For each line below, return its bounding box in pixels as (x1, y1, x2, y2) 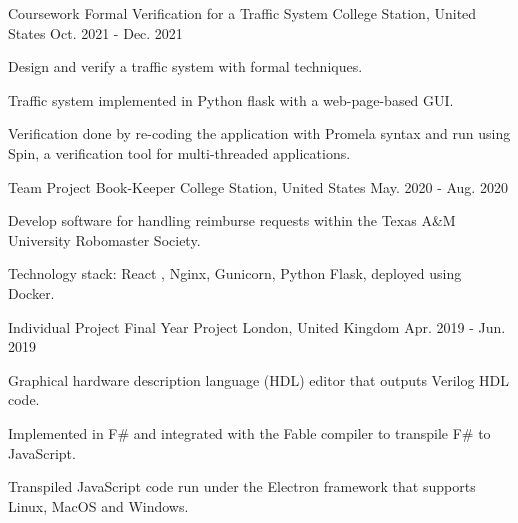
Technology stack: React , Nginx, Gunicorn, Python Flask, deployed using (8, 263, 462, 284)
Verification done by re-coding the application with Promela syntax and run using (8, 123, 511, 144)
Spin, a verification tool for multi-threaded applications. (8, 142, 351, 163)
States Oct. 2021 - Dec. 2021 (8, 22, 183, 43)
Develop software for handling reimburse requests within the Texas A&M (8, 210, 456, 231)
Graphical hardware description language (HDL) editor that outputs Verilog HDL (8, 369, 510, 390)
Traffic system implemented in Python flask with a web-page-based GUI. (8, 89, 454, 110)
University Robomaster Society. (8, 229, 201, 250)
